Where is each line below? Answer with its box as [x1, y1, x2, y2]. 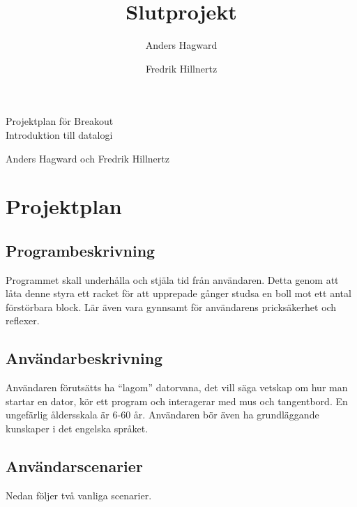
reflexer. [6, 313, 40, 328]
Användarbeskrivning [6, 347, 163, 369]
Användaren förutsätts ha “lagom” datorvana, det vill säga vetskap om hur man [6, 380, 348, 395]
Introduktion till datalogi [6, 127, 113, 142]
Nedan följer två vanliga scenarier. [6, 487, 152, 502]
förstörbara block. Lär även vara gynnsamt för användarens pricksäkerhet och [6, 299, 337, 314]
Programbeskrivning [6, 239, 155, 261]
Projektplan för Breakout [6, 114, 114, 128]
